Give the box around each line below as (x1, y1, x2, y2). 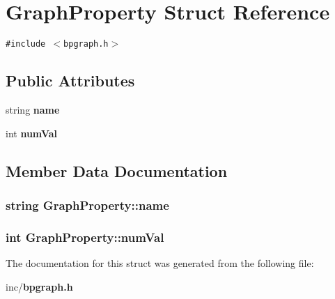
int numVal (6, 125, 58, 140)
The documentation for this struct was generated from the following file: (6, 256, 314, 270)
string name (6, 102, 60, 116)
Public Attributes (6, 70, 135, 91)
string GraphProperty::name (6, 196, 169, 213)
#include (6, 39, 46, 49)
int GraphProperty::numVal (6, 228, 164, 245)
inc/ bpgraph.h (6, 279, 73, 293)
